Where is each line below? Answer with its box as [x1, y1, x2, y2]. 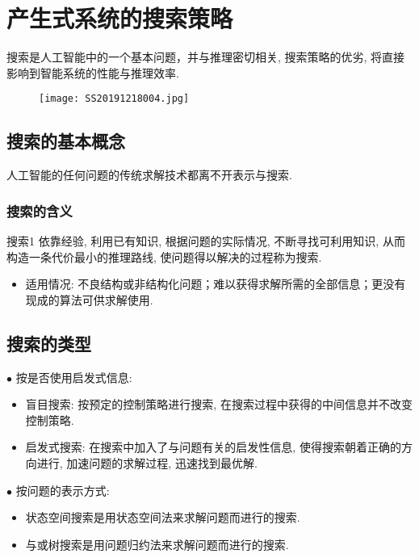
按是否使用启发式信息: [15, 368, 132, 385]
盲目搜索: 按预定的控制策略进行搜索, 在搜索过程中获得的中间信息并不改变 [25, 396, 413, 413]
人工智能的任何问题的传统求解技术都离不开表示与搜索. [6, 166, 292, 183]
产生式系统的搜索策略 [6, 2, 233, 35]
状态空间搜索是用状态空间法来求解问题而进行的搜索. [25, 509, 300, 526]
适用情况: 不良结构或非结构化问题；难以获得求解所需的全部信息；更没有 [25, 275, 406, 292]
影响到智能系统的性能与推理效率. [6, 64, 179, 81]
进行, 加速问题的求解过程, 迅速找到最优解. [36, 454, 258, 471]
